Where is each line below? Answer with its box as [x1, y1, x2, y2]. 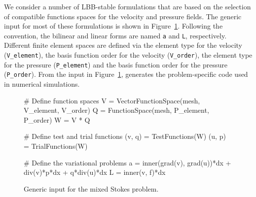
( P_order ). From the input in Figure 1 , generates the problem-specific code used [4, 69, 248, 79]
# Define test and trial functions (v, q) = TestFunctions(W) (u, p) [24, 131, 226, 141]
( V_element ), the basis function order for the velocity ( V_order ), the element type [4, 50, 253, 60]
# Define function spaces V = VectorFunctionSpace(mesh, [24, 95, 200, 105]
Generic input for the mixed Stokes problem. [24, 183, 159, 194]
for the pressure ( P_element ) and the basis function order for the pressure [4, 59, 227, 69]
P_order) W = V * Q [24, 114, 90, 125]
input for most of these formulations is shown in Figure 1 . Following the [4, 21, 223, 31]
